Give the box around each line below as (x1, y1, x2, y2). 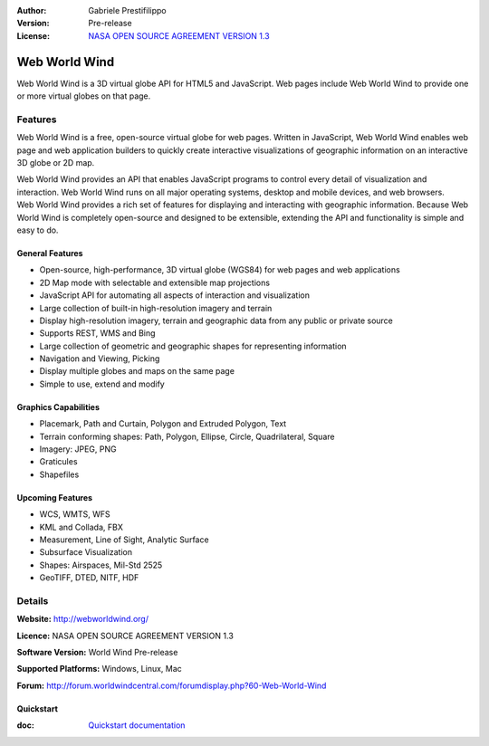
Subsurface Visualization (39, 547, 133, 558)
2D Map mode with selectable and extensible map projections (39, 277, 271, 288)
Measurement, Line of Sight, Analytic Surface (39, 534, 209, 545)
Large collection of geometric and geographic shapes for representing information (39, 340, 348, 351)
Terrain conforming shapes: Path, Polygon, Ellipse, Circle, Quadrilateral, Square (39, 431, 335, 442)
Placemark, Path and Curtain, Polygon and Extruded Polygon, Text (39, 418, 287, 429)
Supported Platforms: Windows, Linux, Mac (16, 664, 183, 674)
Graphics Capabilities (16, 401, 100, 412)
